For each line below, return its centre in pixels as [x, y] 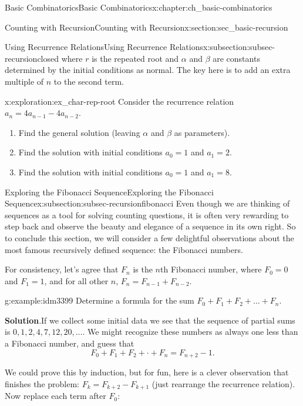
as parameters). [202, 132]
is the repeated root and [135, 58]
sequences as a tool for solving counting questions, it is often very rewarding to [147, 214]
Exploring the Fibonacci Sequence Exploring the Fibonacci [109, 192]
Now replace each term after [55, 396]
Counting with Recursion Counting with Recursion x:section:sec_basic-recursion [147, 27]
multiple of [24, 81]
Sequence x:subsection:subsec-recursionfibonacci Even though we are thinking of [147, 203]
